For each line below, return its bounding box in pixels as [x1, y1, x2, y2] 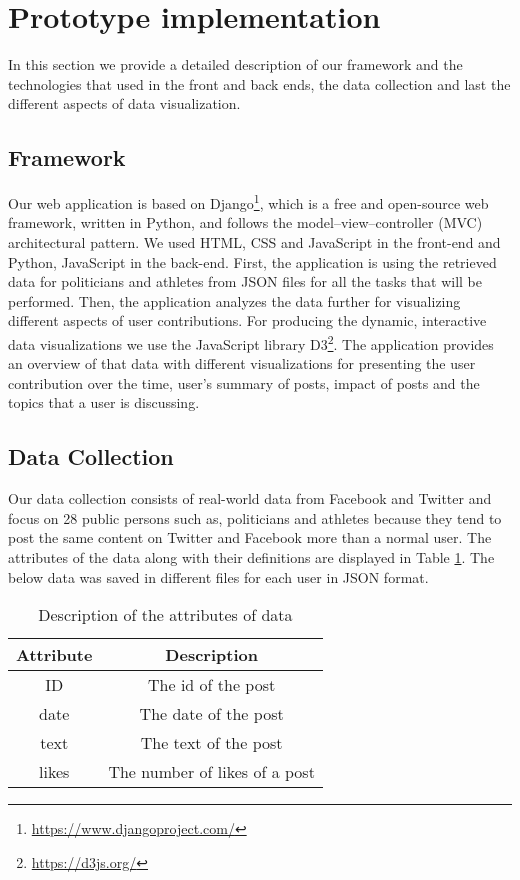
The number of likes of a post [108, 760, 315, 784]
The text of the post [140, 731, 283, 755]
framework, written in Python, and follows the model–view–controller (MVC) [8, 212, 483, 233]
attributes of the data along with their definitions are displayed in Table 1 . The [8, 546, 495, 567]
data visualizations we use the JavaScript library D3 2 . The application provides [8, 330, 494, 354]
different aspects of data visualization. [8, 93, 241, 114]
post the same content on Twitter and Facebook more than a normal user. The [8, 527, 492, 548]
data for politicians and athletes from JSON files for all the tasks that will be [8, 271, 482, 292]
